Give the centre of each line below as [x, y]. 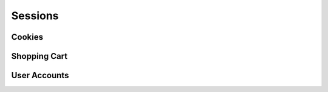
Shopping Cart [39, 56]
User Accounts [40, 75]
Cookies [27, 37]
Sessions [35, 16]
